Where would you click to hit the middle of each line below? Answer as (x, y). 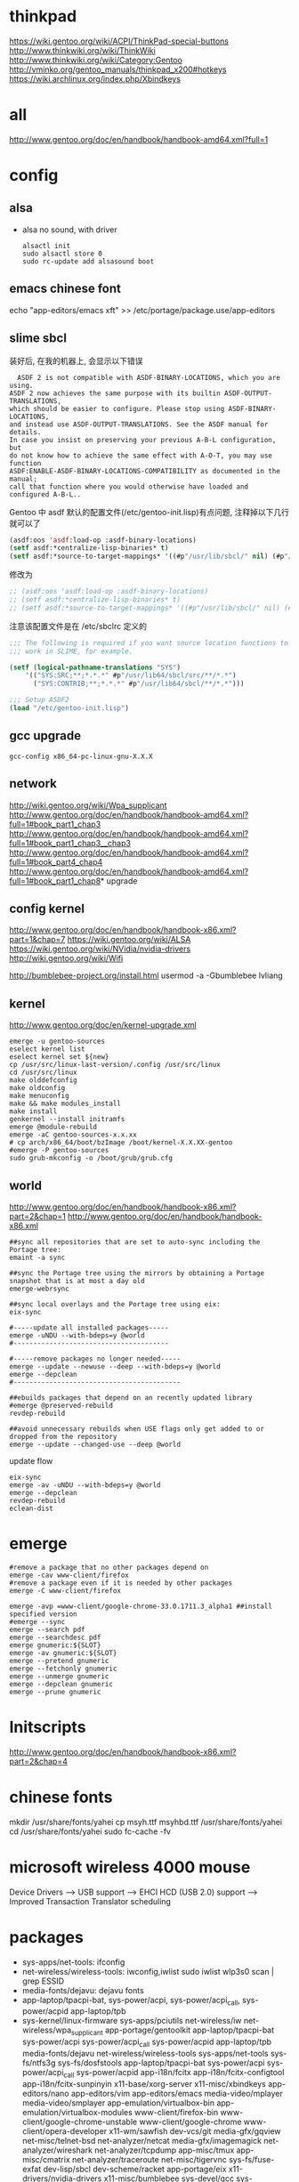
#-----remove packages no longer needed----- (95, 1359)
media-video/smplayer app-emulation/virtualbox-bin (118, 2103)
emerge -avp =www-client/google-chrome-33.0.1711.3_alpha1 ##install (141, 1606)
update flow (31, 1460)
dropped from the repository (63, 1436)
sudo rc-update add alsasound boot (88, 261)
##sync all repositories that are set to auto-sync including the (135, 1242)
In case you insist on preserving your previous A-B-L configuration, (143, 440)
